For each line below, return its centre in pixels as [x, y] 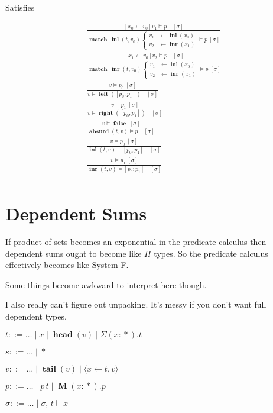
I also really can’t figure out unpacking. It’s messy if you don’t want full [136, 304]
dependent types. [36, 316]
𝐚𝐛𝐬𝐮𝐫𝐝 [99, 131]
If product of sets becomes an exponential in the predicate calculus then [136, 242]
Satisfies [20, 7]
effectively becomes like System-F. [67, 265]
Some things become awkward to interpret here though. [106, 284]
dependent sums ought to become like [74, 253]
